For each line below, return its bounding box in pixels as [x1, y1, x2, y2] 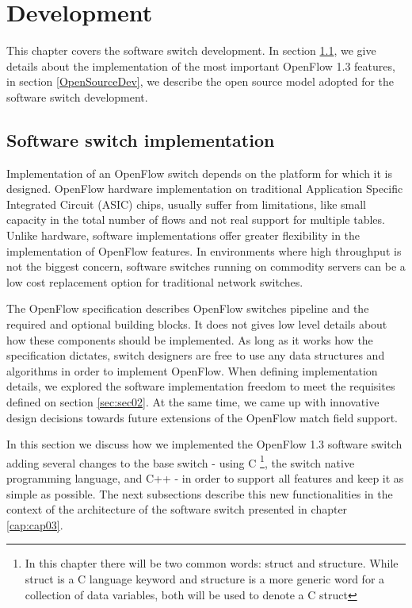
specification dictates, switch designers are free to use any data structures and [6, 347, 385, 364]
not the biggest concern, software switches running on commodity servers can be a [6, 258, 406, 275]
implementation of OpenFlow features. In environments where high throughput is [6, 242, 402, 259]
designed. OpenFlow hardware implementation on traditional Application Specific [6, 180, 403, 197]
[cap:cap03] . [6, 516, 63, 533]
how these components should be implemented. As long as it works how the [6, 331, 373, 348]
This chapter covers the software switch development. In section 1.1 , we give [6, 42, 376, 59]
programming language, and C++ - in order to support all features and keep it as [6, 470, 404, 487]
